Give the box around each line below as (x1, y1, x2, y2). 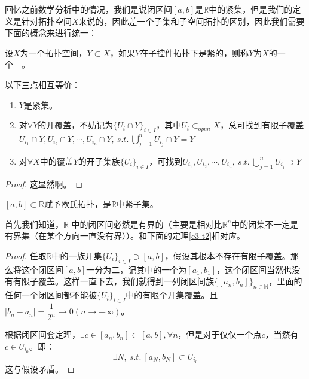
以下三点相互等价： (5, 78, 80, 90)
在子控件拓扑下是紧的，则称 (140, 46, 249, 59)
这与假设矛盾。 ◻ (5, 362, 75, 375)
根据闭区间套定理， (5, 328, 80, 341)
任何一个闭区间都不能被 (5, 289, 97, 301)
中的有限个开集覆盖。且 (126, 289, 218, 301)
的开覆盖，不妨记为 (38, 119, 114, 131)
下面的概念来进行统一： (5, 26, 97, 39)
